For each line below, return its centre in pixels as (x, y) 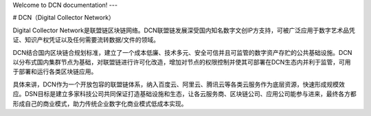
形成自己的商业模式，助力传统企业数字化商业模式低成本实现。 (100, 104)
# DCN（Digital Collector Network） (64, 18)
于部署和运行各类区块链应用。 (55, 71)
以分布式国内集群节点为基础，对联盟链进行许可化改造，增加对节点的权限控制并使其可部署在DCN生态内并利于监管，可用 (182, 62)
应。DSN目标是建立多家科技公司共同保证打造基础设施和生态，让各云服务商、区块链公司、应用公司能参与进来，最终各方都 (184, 94)
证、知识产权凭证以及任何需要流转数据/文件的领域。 (86, 40)
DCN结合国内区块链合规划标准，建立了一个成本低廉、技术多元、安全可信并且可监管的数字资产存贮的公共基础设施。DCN (182, 52)
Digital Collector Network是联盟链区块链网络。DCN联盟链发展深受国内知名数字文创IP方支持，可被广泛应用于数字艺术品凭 (184, 30)
